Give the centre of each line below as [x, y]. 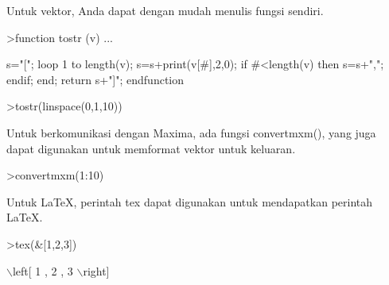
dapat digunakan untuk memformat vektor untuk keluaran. [151, 148]
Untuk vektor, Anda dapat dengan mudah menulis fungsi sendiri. [165, 10]
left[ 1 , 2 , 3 [43, 270]
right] [96, 270]
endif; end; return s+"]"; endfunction [95, 79]
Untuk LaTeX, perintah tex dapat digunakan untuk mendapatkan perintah [190, 201]
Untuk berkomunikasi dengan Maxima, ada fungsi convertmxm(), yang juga [191, 132]
